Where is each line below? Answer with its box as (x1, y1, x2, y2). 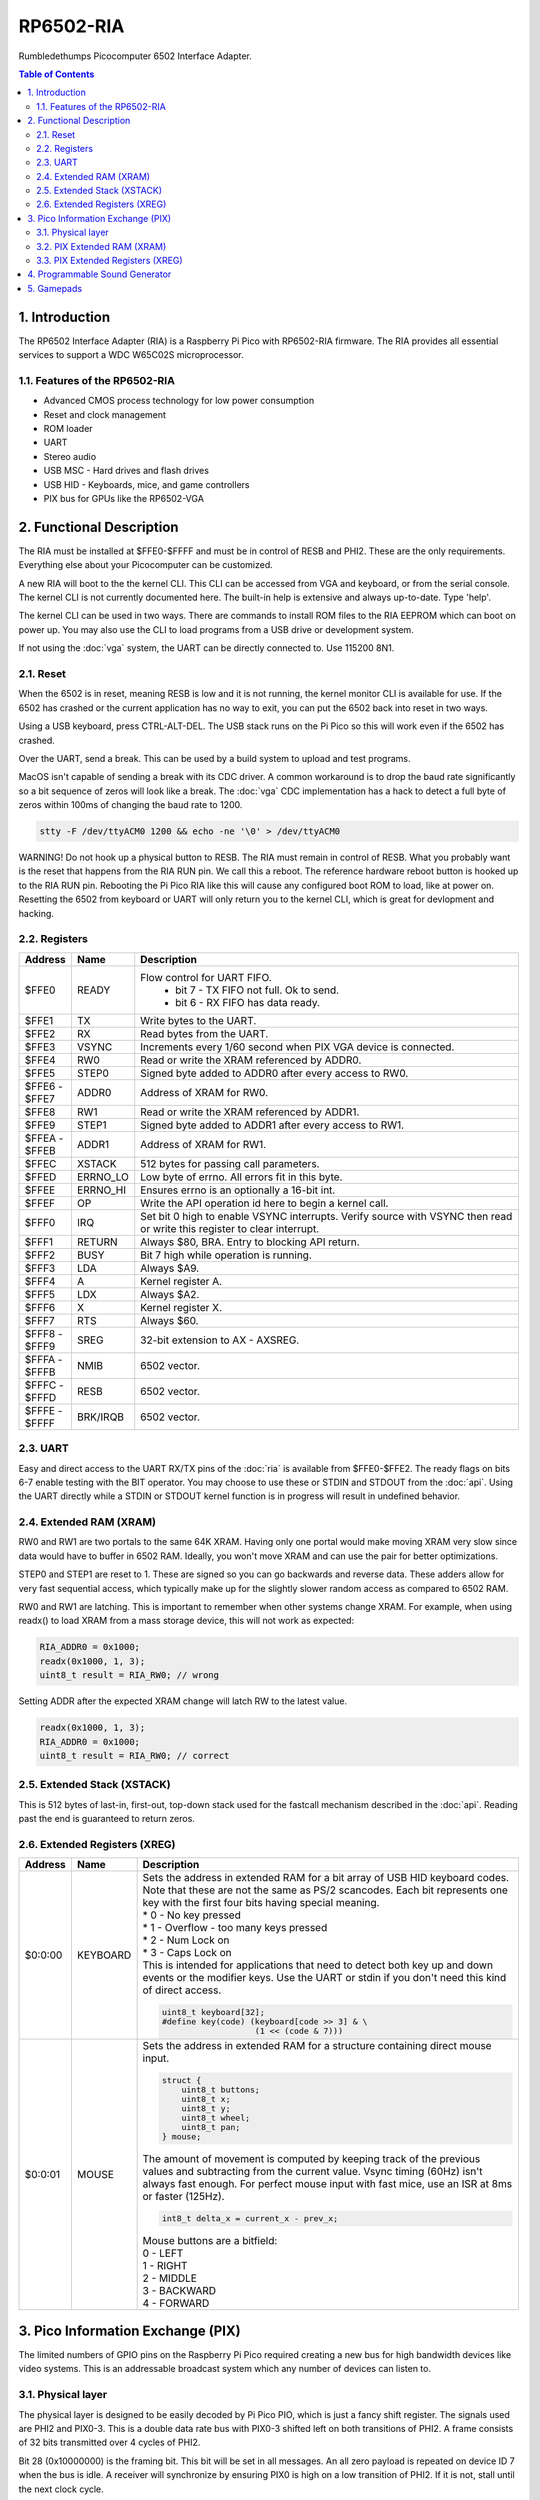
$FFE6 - (24, 1079, 64, 1093)
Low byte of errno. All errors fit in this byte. (140, 1170, 343, 1184)
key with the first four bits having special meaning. (142, 1896, 380, 1910)
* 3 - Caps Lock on (142, 1946, 232, 1960)
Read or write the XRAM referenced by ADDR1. (140, 1105, 360, 1119)
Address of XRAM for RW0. (140, 1085, 269, 1099)
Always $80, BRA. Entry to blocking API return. (140, 1235, 360, 1249)
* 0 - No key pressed (142, 1908, 242, 1922)
